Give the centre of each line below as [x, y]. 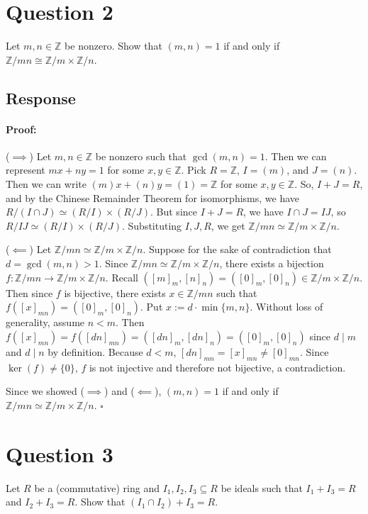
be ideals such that [262, 487]
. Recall [122, 277]
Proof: [21, 129]
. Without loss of [286, 307]
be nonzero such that [141, 156]
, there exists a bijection [272, 263]
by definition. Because [95, 351]
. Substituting [152, 225]
